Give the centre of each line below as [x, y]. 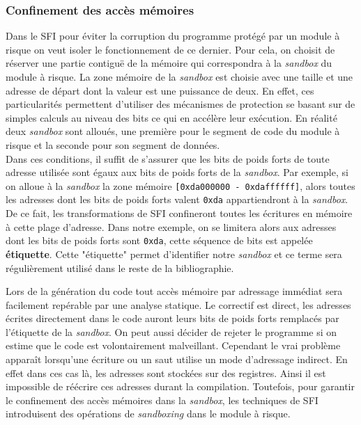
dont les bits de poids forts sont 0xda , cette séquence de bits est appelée [159, 240]
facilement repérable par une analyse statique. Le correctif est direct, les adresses [178, 304]
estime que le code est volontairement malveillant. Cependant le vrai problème [173, 345]
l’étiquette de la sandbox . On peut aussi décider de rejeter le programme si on [171, 331]
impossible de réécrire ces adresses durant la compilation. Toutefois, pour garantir [180, 386]
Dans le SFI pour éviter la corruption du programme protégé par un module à [173, 36]
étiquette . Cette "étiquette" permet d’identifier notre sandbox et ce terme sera [174, 254]
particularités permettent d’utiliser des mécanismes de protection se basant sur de [180, 104]
